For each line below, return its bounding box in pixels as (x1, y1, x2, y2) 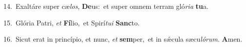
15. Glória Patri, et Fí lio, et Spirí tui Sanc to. (3, 17, 140, 27)
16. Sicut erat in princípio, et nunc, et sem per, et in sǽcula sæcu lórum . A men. (3, 34, 243, 44)
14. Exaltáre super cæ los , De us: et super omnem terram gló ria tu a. (3, 1, 208, 11)
